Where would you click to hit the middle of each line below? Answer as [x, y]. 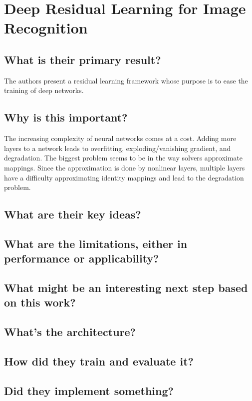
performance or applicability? [82, 258]
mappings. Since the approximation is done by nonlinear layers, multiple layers [125, 167]
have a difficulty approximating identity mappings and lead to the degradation [124, 177]
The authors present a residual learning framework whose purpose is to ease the [126, 80]
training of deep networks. [44, 90]
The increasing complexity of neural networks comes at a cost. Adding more [120, 138]
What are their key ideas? [73, 214]
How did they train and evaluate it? [99, 361]
